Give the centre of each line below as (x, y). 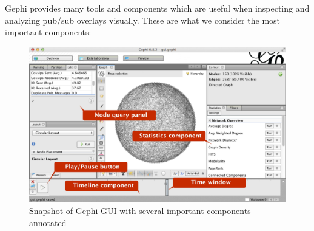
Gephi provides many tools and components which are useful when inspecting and (157, 8)
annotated (48, 222)
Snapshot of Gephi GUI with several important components (140, 211)
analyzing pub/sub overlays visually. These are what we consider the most (143, 20)
